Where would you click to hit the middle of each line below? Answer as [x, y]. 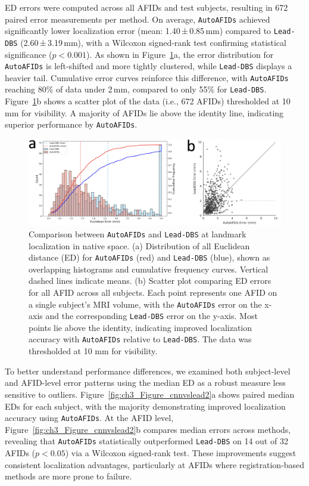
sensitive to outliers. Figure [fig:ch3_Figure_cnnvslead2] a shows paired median [150, 394]
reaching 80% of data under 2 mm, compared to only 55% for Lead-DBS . [136, 89]
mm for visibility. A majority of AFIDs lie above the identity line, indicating [144, 112]
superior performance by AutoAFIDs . [71, 124]
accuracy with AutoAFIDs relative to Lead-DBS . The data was [140, 339]
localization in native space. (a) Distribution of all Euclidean [139, 245]
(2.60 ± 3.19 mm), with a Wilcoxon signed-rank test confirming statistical [153, 42]
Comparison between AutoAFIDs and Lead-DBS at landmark [138, 233]
